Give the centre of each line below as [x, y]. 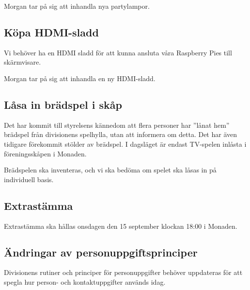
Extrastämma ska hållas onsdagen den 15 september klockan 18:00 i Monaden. [121, 226]
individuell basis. [29, 179]
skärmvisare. [23, 62]
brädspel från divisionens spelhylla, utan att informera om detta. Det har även [121, 134]
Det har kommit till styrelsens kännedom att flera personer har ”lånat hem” [117, 125]
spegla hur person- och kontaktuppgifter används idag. [85, 281]
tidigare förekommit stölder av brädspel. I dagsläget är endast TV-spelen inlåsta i [125, 144]
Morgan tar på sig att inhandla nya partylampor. [77, 6]
